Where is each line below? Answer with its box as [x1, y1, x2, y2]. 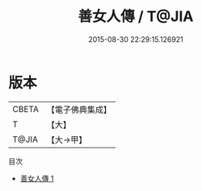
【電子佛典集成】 [46, 104, 112, 115]
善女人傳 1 [19, 173, 54, 183]
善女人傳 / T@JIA [78, 7, 194, 26]
